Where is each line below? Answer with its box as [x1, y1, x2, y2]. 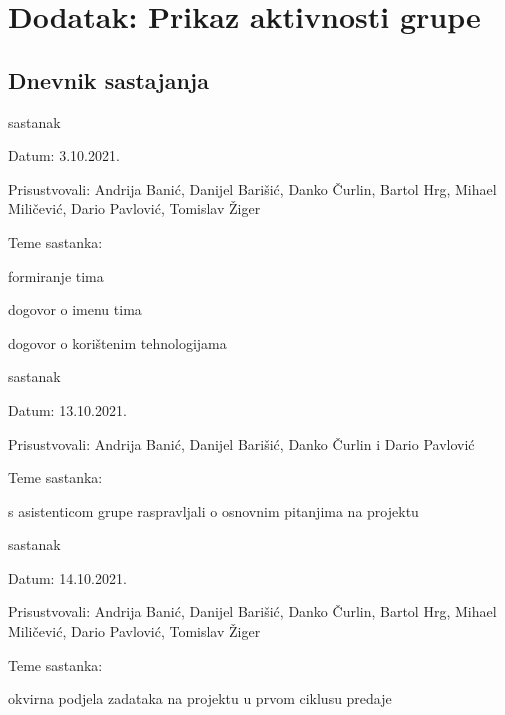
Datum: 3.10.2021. [8, 145, 120, 166]
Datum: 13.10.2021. [8, 399, 127, 420]
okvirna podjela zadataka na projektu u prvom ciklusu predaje [8, 688, 392, 709]
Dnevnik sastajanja [8, 64, 209, 95]
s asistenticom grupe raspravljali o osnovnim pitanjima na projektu [8, 500, 419, 521]
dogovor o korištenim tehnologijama [8, 332, 227, 353]
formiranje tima [8, 265, 104, 286]
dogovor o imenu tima [8, 299, 142, 320]
